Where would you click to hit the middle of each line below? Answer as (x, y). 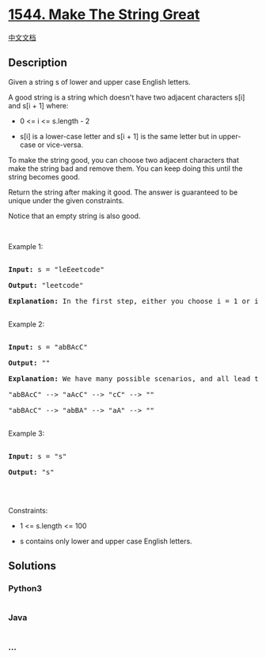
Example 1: (26, 246)
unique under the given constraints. (66, 200)
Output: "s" (31, 472)
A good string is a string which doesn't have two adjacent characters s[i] (127, 97)
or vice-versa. (61, 145)
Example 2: (27, 324)
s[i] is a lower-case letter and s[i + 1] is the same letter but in (118, 136)
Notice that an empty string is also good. (74, 216)
